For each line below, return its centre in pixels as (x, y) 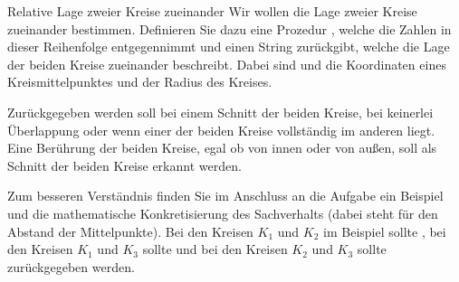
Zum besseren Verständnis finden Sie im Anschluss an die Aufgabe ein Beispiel (225, 196)
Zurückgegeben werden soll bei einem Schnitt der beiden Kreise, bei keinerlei (220, 112)
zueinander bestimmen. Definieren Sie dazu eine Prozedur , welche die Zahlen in (229, 28)
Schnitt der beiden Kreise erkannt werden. (124, 165)
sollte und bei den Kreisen (215, 249)
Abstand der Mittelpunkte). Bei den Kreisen (130, 231)
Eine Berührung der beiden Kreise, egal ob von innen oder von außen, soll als (222, 148)
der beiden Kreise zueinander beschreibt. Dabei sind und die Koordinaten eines (227, 64)
